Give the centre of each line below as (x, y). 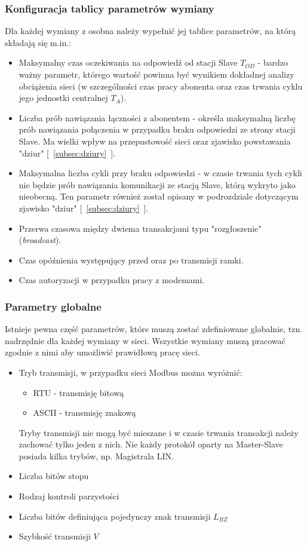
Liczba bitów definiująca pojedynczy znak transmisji (115, 516)
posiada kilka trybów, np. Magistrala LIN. (96, 455)
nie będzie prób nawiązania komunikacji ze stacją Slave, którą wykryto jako (157, 184)
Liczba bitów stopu (54, 476)
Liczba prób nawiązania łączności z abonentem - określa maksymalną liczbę (157, 117)
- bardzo (273, 62)
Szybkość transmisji (55, 536)
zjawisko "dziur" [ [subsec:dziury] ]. (84, 208)
